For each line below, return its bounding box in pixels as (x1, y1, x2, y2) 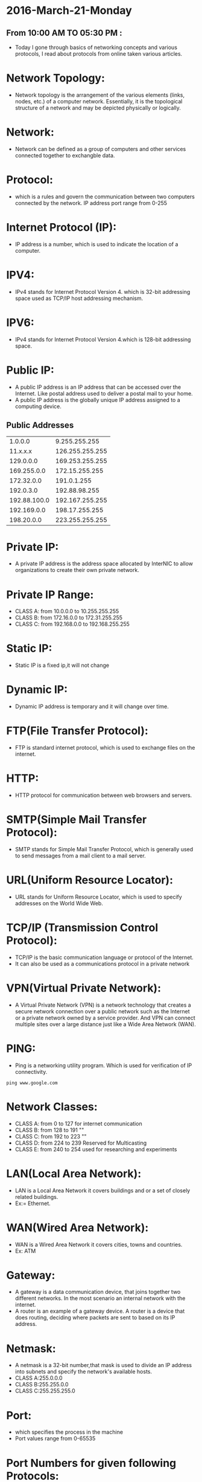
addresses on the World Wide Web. (14, 899, 104, 907)
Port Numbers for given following (6, 1456, 177, 1470)
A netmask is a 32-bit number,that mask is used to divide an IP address (14, 1362, 192, 1369)
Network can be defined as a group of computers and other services (14, 145, 186, 152)
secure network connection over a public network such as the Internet (14, 1007, 190, 1015)
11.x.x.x (9, 447, 32, 455)
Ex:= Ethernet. (14, 1200, 51, 1207)
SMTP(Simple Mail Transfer (6, 813, 147, 827)
